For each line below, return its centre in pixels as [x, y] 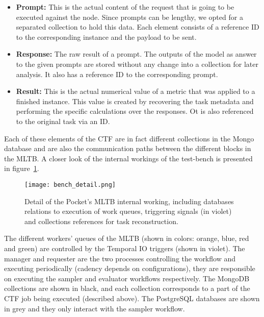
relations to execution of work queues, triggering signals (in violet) [128, 211]
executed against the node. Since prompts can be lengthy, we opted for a [129, 17]
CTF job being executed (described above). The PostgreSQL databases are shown [132, 298]
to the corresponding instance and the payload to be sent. [106, 36]
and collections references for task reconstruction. [101, 221]
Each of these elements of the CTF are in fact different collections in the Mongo [129, 138]
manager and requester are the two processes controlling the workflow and [120, 258]
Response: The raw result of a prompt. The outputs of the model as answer [136, 54]
